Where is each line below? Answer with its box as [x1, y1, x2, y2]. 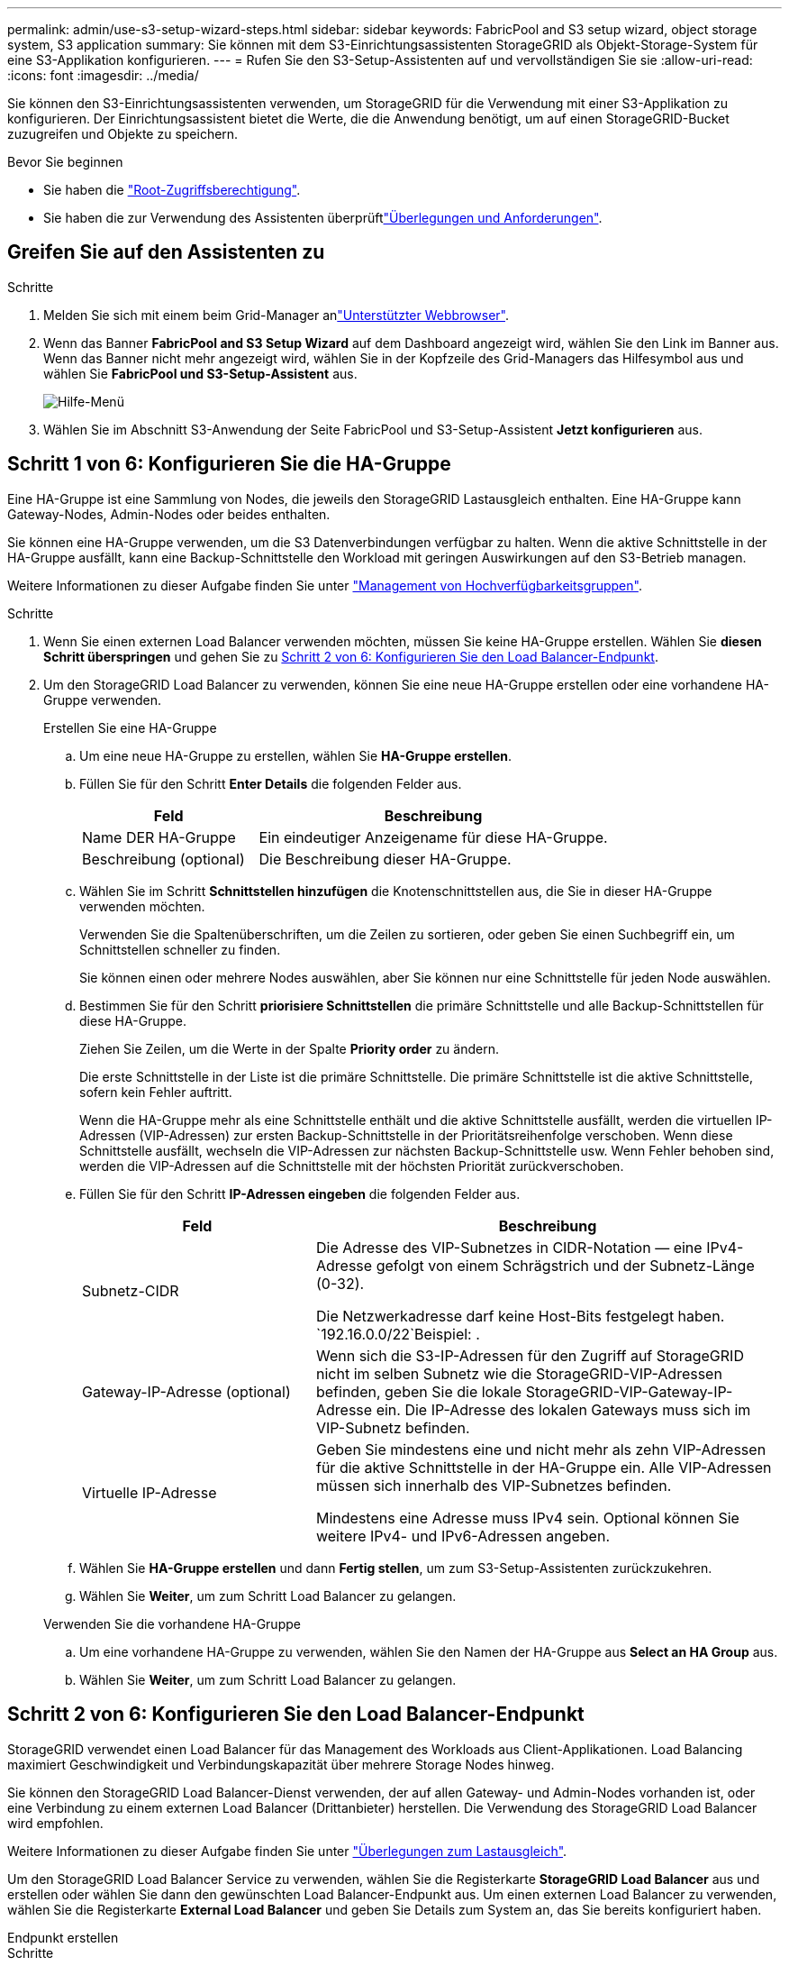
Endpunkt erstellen [7, 1929, 119, 1945]
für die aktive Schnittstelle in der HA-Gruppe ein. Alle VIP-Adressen [315, 1458, 772, 1477]
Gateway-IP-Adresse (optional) [82, 1382, 291, 1401]
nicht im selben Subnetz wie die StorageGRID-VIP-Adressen [315, 1364, 722, 1383]
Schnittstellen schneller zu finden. [79, 941, 281, 957]
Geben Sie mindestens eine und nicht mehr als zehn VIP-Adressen [315, 1440, 766, 1458]
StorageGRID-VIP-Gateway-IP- [525, 1382, 733, 1401]
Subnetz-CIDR [82, 1281, 179, 1300]
